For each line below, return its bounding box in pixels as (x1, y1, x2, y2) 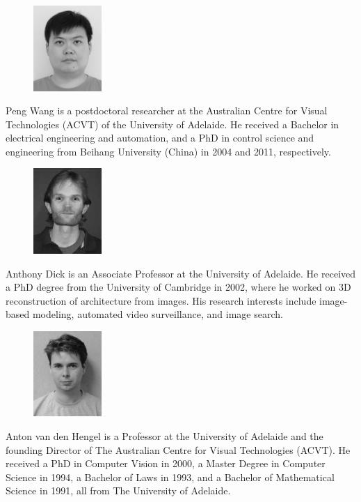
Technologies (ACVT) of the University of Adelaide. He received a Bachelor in (6, 116, 339, 131)
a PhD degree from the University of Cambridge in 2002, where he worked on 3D (6, 280, 351, 294)
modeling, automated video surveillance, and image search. (32, 307, 283, 321)
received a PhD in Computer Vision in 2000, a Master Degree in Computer (6, 456, 326, 471)
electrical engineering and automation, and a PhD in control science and (6, 130, 314, 145)
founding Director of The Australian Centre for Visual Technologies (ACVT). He (6, 442, 351, 457)
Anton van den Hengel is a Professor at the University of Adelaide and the (6, 429, 323, 443)
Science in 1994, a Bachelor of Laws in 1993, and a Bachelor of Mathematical (6, 469, 335, 484)
